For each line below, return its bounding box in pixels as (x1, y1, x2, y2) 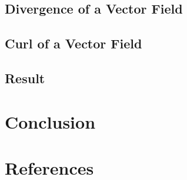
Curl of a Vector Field (5, 34, 142, 53)
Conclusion (5, 109, 96, 133)
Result (5, 68, 45, 87)
